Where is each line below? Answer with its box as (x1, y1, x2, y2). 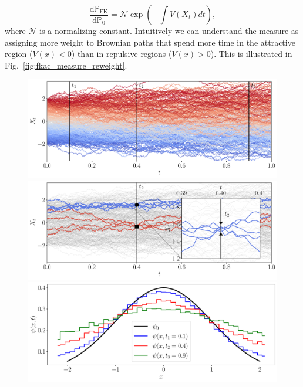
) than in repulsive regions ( (71, 47, 172, 60)
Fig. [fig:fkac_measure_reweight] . (5, 59, 127, 71)
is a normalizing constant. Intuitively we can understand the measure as (39, 25, 299, 36)
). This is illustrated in (210, 47, 292, 60)
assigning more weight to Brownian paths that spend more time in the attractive (5, 36, 295, 48)
